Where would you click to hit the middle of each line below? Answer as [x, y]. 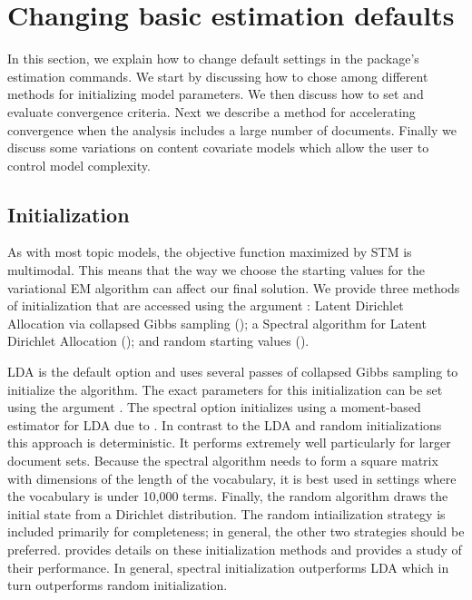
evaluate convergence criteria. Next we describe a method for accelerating [211, 111]
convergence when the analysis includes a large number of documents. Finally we [232, 129]
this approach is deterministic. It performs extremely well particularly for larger [229, 443]
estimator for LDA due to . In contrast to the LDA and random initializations [225, 424]
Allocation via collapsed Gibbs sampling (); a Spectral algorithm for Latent [217, 323]
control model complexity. [79, 165]
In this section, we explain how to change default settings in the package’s [213, 59]
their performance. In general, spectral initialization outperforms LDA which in [228, 567]
